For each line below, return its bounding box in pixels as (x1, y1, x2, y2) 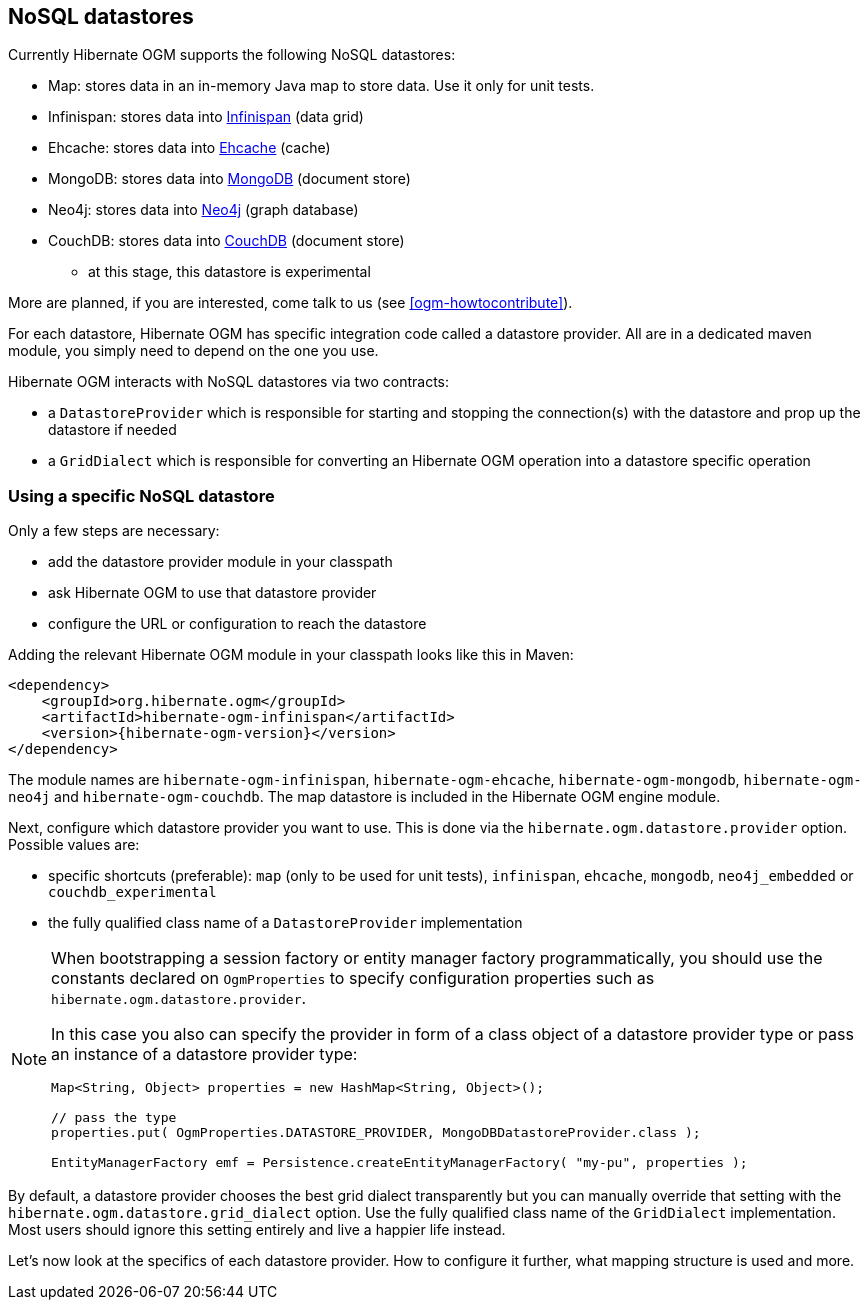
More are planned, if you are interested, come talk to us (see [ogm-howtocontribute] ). (8, 294, 573, 312)
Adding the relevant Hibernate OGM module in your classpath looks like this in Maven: (8, 646, 574, 664)
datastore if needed (48, 421, 177, 439)
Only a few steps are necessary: (8, 522, 220, 540)
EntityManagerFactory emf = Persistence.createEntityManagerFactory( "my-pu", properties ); (51, 1155, 748, 1171)
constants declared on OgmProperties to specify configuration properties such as (51, 968, 655, 989)
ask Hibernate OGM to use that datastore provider (48, 584, 377, 602)
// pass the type (51, 1110, 177, 1126)
